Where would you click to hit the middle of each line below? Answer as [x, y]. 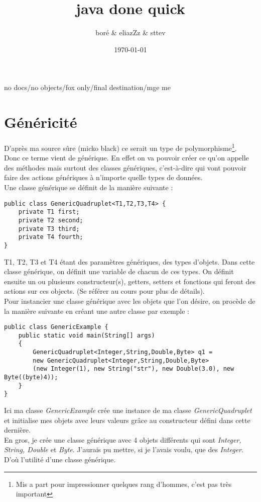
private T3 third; [49, 229]
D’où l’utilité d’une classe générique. [60, 459]
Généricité [41, 122]
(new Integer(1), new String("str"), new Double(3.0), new [134, 369]
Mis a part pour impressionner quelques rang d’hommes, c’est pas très [124, 484]
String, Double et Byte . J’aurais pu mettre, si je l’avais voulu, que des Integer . [124, 449]
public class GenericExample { [56, 327]
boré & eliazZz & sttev [130, 32]
